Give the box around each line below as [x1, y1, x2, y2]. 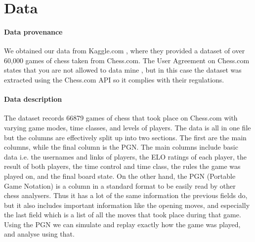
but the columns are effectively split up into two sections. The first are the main [4, 132, 247, 142]
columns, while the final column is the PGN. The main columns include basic [4, 142, 238, 152]
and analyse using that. [4, 229, 75, 239]
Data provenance [4, 26, 63, 37]
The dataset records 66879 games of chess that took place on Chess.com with [4, 113, 238, 123]
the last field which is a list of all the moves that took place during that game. [4, 209, 241, 220]
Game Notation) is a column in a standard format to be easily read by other [4, 180, 236, 191]
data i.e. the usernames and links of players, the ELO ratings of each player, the [4, 151, 247, 161]
